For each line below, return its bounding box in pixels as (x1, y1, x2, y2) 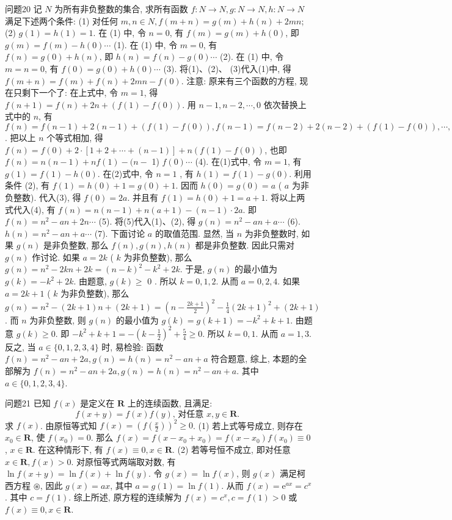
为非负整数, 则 (29, 313, 86, 326)
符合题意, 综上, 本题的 (211, 352, 299, 365)
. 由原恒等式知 (40, 419, 97, 432)
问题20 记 (5, 2, 42, 15)
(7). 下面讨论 (94, 226, 145, 239)
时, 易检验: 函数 (101, 340, 164, 353)
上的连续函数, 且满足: (127, 397, 213, 410)
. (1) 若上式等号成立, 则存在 (193, 419, 303, 432)
